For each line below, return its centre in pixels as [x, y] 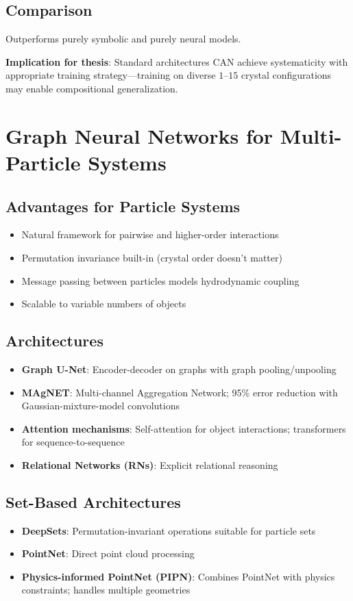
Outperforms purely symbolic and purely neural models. [123, 39]
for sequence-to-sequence [73, 442]
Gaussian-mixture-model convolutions [101, 406]
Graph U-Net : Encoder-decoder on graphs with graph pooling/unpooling [179, 369]
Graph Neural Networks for [139, 135]
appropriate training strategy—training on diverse [111, 75]
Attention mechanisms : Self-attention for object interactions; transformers [184, 428]
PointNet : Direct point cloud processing [108, 553]
